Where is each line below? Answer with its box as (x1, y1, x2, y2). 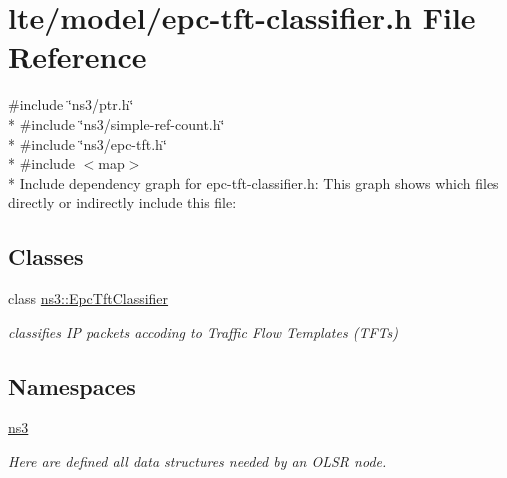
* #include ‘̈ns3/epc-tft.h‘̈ (8, 133, 167, 154)
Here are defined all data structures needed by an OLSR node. (8, 451, 387, 472)
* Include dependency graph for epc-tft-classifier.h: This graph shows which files (8, 172, 499, 193)
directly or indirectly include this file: (8, 192, 237, 213)
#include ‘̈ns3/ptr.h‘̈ (8, 94, 134, 115)
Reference (8, 36, 147, 77)
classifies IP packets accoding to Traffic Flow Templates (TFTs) (8, 321, 398, 342)
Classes (8, 241, 84, 272)
